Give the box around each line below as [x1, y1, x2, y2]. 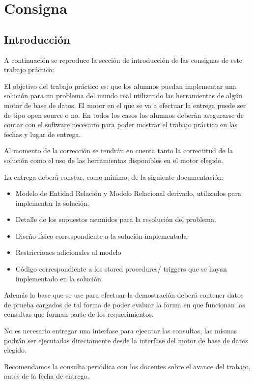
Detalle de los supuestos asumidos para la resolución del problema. [15, 214, 216, 224]
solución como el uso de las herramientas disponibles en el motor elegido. [4, 155, 224, 165]
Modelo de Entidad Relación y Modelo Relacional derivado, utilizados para [15, 188, 242, 198]
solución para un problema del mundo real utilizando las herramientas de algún [4, 90, 243, 101]
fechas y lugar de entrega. [4, 129, 81, 139]
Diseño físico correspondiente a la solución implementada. [15, 230, 189, 241]
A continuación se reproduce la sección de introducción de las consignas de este [4, 55, 243, 65]
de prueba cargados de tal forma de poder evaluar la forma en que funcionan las [4, 299, 245, 309]
